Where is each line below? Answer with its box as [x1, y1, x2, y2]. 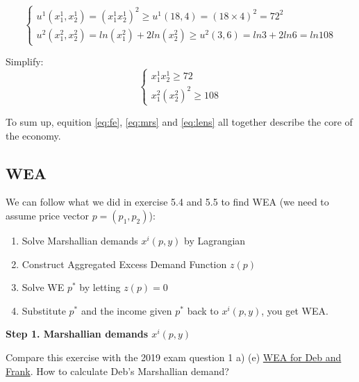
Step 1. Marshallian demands [6, 326, 148, 341]
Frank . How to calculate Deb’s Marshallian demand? [6, 363, 229, 378]
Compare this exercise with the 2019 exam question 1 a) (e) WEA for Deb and [6, 349, 342, 364]
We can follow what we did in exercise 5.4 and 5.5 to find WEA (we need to [6, 194, 329, 209]
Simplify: [6, 54, 44, 69]
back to [187, 303, 219, 317]
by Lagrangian [183, 233, 246, 247]
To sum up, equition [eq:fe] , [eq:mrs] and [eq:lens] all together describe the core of [6, 114, 353, 128]
